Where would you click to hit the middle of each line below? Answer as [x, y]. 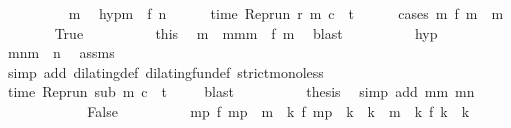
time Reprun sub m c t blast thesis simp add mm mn [241, 91]
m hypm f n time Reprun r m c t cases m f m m [286, 13]
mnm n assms [61, 52]
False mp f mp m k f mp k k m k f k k [278, 110]
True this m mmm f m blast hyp [246, 32]
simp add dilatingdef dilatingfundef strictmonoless [165, 71]
